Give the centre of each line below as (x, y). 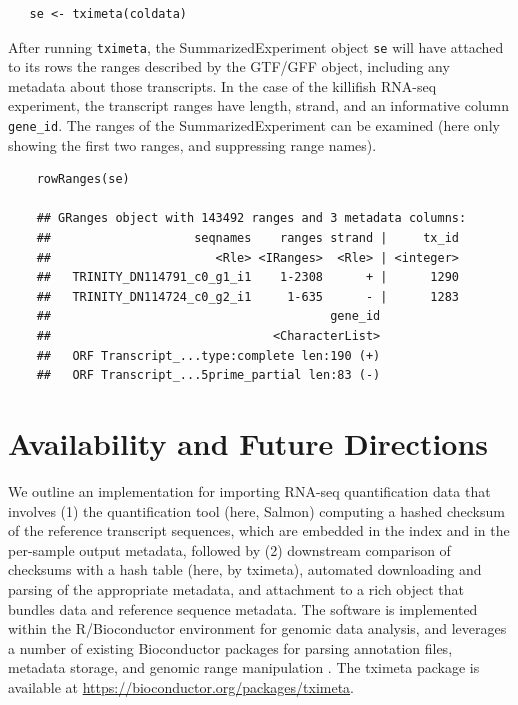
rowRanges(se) (83, 179)
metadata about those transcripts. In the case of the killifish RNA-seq (222, 85)
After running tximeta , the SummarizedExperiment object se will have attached (256, 46)
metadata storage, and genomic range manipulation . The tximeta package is (244, 667)
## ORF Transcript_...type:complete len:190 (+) (208, 355)
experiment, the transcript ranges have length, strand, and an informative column (259, 105)
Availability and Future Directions (248, 443)
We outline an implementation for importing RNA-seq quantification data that (249, 490)
